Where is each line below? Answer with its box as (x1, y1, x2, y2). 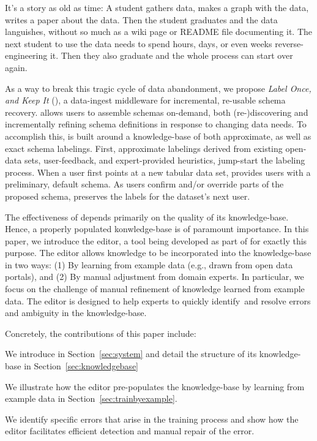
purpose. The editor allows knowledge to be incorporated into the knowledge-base (5, 246, 311, 259)
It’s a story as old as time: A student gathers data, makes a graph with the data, (5, 1, 309, 13)
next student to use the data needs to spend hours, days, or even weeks (5, 37, 272, 50)
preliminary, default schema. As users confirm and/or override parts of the (5, 178, 284, 190)
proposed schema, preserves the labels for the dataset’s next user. (5, 189, 250, 202)
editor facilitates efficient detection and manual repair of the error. (5, 424, 255, 437)
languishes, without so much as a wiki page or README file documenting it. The (5, 25, 313, 38)
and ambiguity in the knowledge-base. (5, 306, 147, 319)
